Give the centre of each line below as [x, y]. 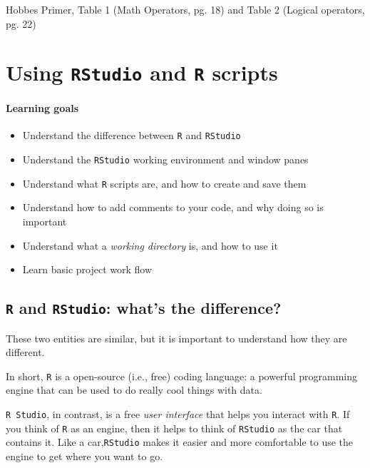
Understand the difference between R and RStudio [132, 135]
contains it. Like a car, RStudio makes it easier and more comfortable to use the [180, 442]
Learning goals [42, 108]
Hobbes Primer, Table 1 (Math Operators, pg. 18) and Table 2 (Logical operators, [185, 9]
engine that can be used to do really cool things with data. [134, 390]
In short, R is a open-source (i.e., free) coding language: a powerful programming [181, 376]
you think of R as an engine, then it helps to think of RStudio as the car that [174, 428]
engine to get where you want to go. [84, 456]
